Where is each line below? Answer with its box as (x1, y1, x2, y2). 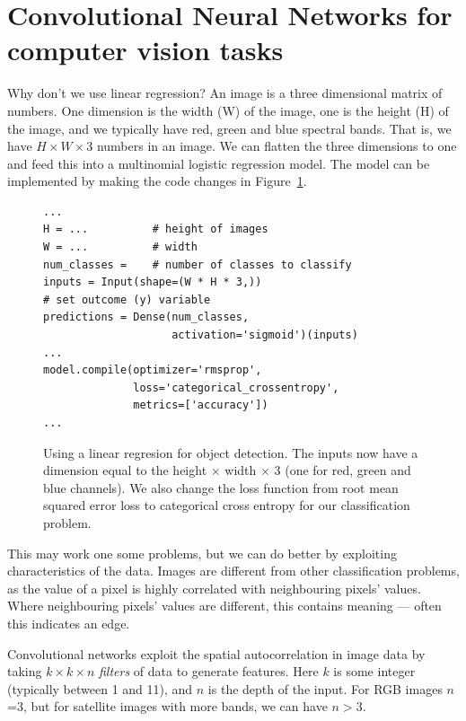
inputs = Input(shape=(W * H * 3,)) (43, 276, 262, 289)
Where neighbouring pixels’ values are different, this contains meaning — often (7, 596, 442, 615)
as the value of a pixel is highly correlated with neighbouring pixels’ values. (7, 578, 421, 597)
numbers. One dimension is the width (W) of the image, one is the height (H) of (7, 101, 449, 119)
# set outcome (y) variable (43, 293, 211, 306)
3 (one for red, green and (274, 461, 411, 479)
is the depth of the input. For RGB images (207, 679, 443, 698)
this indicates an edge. (7, 613, 130, 632)
